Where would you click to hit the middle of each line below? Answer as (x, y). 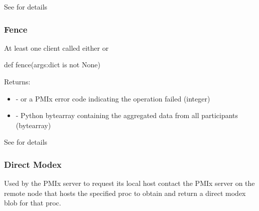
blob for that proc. (33, 203)
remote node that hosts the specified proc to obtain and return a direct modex (125, 193)
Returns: (17, 81)
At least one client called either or (56, 47)
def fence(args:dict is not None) (52, 65)
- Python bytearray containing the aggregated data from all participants (127, 115)
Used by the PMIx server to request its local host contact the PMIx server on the (129, 183)
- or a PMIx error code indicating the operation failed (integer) (113, 98)
